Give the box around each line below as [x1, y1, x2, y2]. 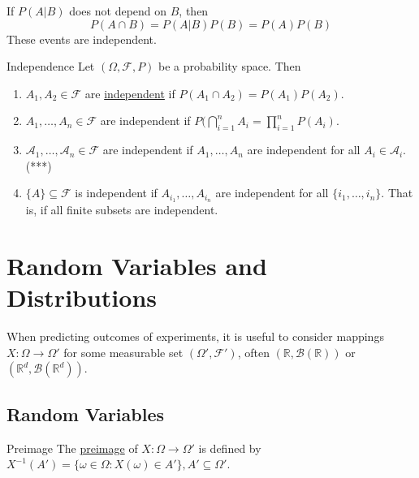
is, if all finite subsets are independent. [25, 201, 218, 218]
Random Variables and [6, 249, 267, 282]
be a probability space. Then [158, 58, 301, 75]
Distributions [6, 281, 157, 314]
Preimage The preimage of [6, 439, 138, 456]
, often [237, 343, 270, 360]
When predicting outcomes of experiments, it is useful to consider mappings [6, 328, 384, 345]
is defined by [198, 439, 261, 456]
